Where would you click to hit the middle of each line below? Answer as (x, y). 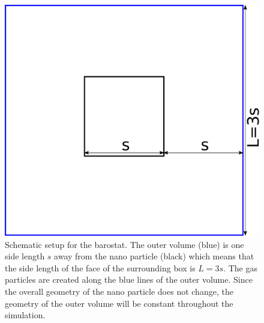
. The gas (240, 267)
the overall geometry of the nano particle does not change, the (119, 291)
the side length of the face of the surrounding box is (100, 267)
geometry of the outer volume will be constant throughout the (119, 303)
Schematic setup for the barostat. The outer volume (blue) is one (124, 244)
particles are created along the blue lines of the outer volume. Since (129, 279)
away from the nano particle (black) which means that (154, 256)
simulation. (25, 315)
